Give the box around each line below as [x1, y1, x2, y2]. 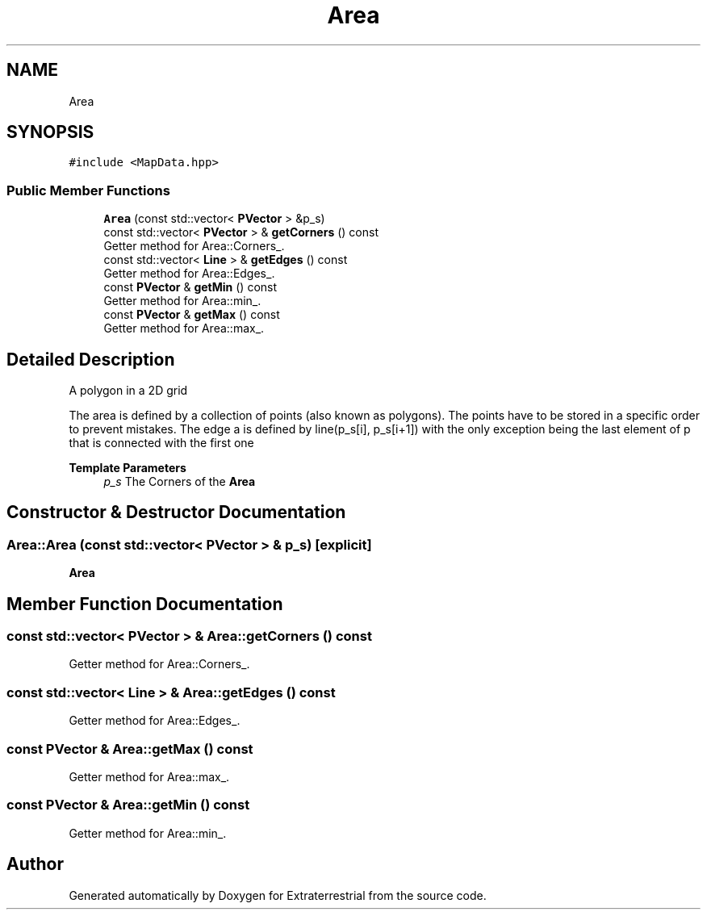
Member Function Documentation [6, 593, 283, 614]
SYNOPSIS [6, 122, 94, 143]
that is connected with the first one [69, 436, 254, 450]
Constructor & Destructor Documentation [6, 502, 346, 523]
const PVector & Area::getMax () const [6, 740, 253, 757]
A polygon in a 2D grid [69, 383, 188, 398]
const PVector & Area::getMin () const [6, 797, 250, 814]
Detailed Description [6, 349, 175, 370]
